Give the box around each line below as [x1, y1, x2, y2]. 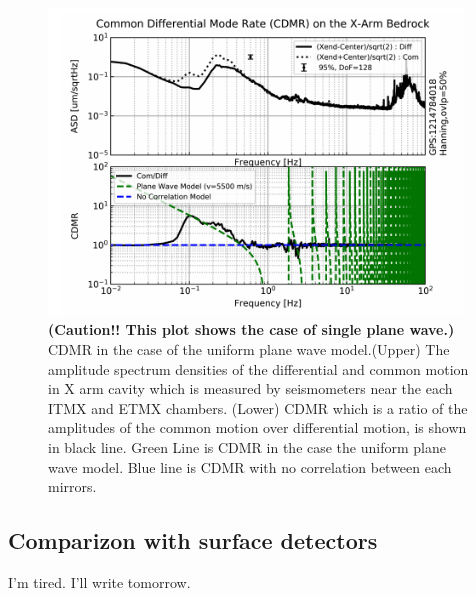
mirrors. [48, 476, 97, 497]
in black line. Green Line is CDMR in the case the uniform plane [48, 436, 446, 457]
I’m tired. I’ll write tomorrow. [8, 571, 191, 592]
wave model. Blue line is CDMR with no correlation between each [48, 456, 452, 477]
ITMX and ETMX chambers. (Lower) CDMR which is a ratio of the [48, 397, 468, 418]
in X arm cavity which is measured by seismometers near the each [48, 378, 453, 399]
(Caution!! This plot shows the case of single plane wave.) [48, 319, 455, 340]
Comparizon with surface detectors [8, 525, 378, 556]
